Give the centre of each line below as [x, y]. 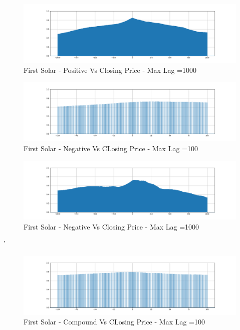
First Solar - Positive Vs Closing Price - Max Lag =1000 [110, 70]
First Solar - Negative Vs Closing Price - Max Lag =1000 [111, 226]
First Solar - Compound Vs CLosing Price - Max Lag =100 [114, 322]
